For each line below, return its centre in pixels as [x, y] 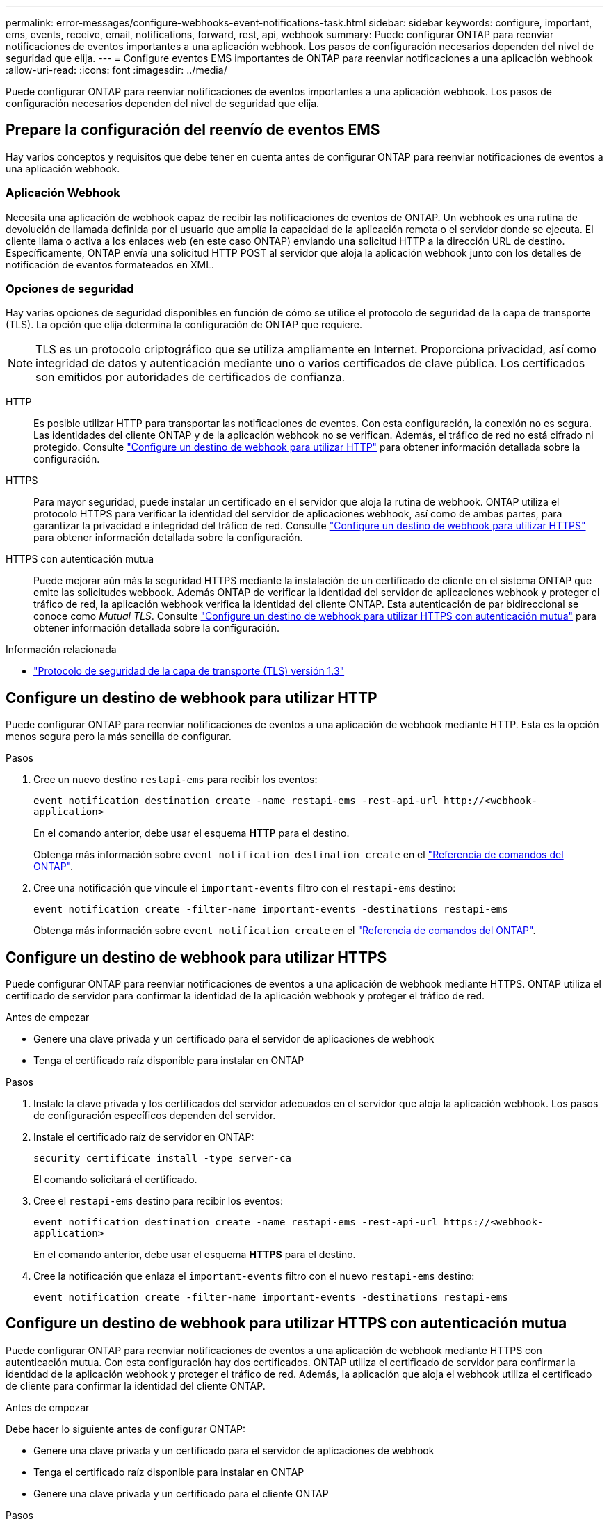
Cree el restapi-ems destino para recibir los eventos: [159, 1201]
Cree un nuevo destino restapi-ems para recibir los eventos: [176, 780]
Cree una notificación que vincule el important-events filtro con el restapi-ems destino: [245, 888]
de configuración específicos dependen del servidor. [155, 1116]
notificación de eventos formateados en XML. [110, 264]
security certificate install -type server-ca [162, 1158]
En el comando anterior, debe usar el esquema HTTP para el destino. [192, 833]
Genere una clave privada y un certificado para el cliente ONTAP [181, 1493]
